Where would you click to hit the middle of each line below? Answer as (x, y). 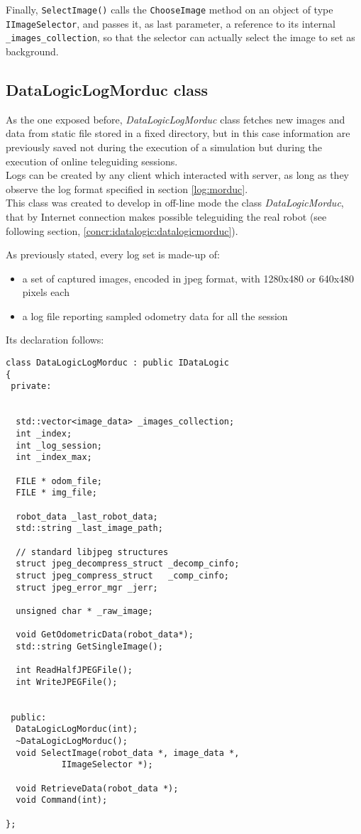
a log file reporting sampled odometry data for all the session (155, 316)
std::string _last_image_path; (89, 528)
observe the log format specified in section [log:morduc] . (127, 188)
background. (32, 51)
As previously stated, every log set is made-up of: (113, 254)
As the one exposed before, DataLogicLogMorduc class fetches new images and (176, 119)
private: (31, 386)
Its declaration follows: (55, 340)
